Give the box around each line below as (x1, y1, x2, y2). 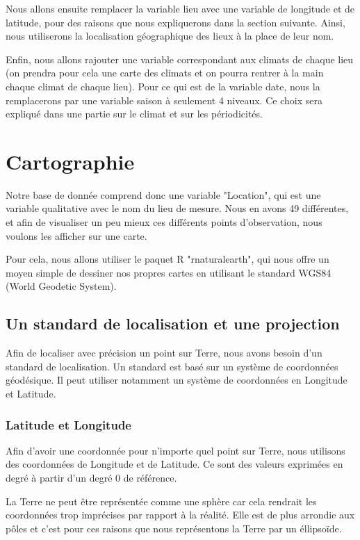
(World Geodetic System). (6, 279, 117, 293)
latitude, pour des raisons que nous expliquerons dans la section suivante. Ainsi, (6, 15, 345, 29)
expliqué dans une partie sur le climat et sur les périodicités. (6, 106, 263, 121)
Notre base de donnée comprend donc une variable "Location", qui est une (6, 187, 321, 202)
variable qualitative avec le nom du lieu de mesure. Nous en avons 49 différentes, (6, 201, 349, 215)
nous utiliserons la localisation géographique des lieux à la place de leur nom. (6, 28, 334, 43)
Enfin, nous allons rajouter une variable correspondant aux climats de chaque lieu (6, 51, 354, 66)
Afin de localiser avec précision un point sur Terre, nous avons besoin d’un (6, 345, 322, 360)
